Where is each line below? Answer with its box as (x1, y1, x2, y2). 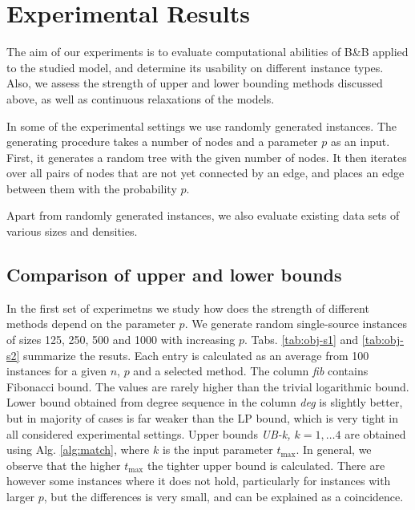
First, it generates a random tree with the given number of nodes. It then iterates (6, 148, 407, 165)
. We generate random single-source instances (184, 315, 407, 332)
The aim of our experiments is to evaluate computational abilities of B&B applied (6, 43, 409, 60)
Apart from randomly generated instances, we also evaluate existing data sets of (6, 207, 400, 224)
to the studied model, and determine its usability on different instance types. (6, 59, 384, 75)
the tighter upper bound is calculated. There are (147, 456, 385, 473)
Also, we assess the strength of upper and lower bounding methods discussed (6, 75, 383, 91)
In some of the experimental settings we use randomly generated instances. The (6, 117, 397, 134)
